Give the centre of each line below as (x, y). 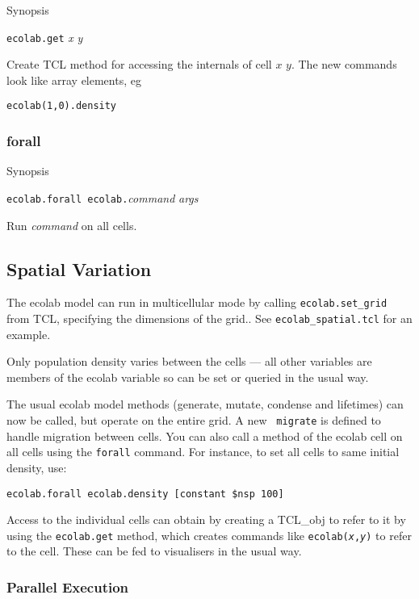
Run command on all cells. (72, 225)
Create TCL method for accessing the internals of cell (139, 64)
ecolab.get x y (45, 37)
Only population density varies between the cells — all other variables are (189, 361)
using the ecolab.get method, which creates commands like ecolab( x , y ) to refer (209, 535)
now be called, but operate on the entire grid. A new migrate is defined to (194, 420)
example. (29, 334)
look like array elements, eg (74, 80)
